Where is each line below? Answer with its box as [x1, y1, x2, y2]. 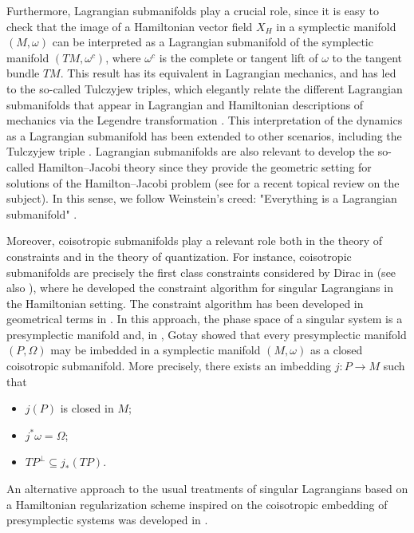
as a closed [310, 342, 363, 358]
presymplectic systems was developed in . [6, 511, 208, 528]
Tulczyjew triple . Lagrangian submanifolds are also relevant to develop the [6, 143, 375, 160]
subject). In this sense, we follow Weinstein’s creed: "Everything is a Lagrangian [6, 190, 397, 207]
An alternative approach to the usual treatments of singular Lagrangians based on [6, 480, 408, 497]
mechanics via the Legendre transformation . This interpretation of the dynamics [6, 112, 403, 128]
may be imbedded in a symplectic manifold [50, 342, 261, 358]
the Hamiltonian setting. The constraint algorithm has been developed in [6, 294, 364, 311]
